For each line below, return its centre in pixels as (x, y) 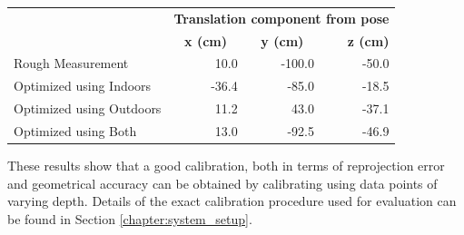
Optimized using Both (75, 130)
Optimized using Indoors (83, 86)
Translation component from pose (281, 18)
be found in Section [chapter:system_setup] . (130, 218)
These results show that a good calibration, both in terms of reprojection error (226, 166)
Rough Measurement (71, 63)
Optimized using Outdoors (88, 108)
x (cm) (206, 40)
